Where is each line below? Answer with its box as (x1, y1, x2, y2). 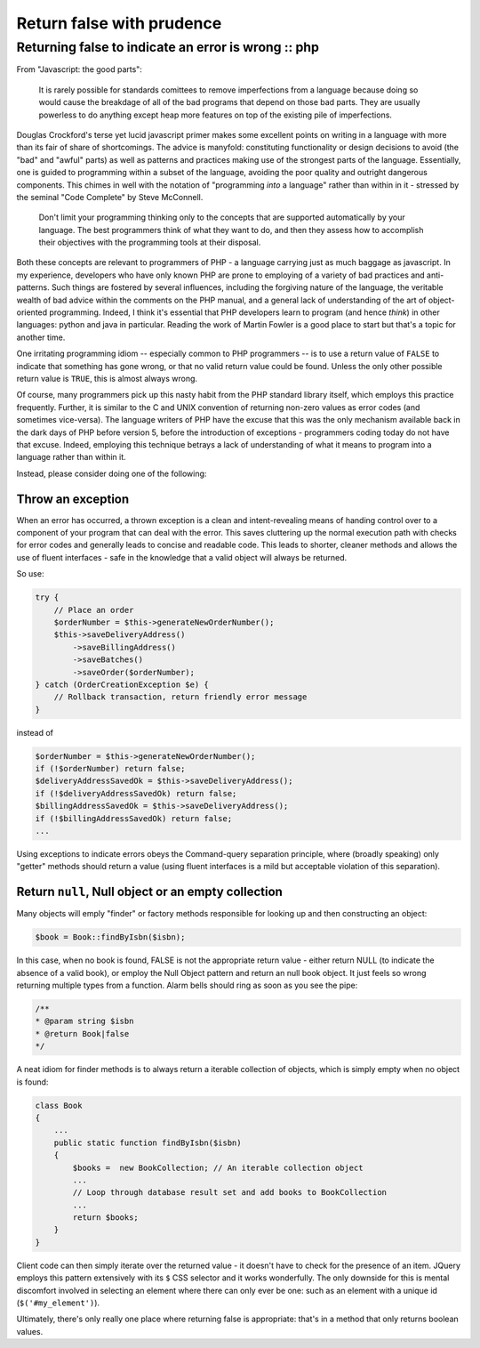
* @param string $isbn (35, 1016, 134, 1027)
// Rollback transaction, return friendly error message (53, 692, 308, 702)
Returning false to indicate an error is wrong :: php (16, 39, 320, 55)
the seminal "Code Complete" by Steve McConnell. (16, 191, 204, 202)
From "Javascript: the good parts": (16, 64, 142, 75)
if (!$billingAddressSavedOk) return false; (35, 813, 233, 823)
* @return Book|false (35, 1029, 130, 1038)
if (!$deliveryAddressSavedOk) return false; (35, 788, 237, 798)
